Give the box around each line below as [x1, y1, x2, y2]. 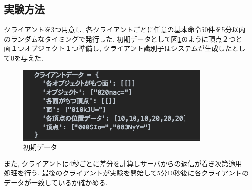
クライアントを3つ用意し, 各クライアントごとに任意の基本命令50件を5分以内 [4, 24, 246, 34]
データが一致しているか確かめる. [4, 177, 108, 187]
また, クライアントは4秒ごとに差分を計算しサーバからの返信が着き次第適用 [4, 158, 242, 168]
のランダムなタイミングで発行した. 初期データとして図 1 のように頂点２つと [4, 33, 243, 44]
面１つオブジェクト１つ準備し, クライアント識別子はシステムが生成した [4, 43, 232, 53]
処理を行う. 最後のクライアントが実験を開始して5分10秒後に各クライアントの [4, 168, 249, 178]
